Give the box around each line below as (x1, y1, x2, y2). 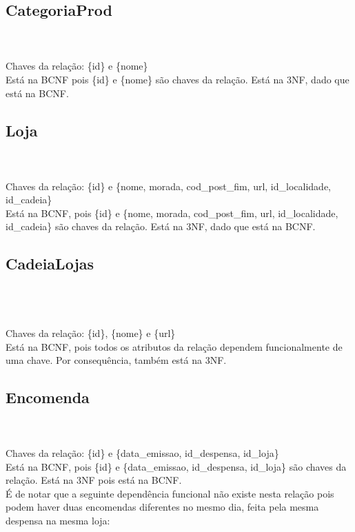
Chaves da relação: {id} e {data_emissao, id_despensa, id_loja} (6, 446, 279, 460)
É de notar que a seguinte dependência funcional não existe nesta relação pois (6, 486, 334, 500)
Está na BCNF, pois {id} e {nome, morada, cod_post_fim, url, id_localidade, (6, 205, 338, 220)
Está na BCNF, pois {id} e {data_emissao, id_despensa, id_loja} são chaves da (6, 459, 347, 473)
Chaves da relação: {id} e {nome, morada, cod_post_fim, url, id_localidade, (6, 178, 332, 193)
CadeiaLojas (6, 253, 94, 274)
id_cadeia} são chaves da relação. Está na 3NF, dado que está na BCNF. (6, 219, 316, 234)
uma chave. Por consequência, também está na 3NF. (6, 353, 227, 367)
